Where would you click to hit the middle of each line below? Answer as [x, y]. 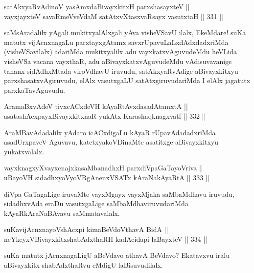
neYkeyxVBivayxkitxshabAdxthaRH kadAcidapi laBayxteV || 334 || [106, 239]
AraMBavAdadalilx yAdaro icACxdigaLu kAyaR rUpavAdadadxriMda [110, 132]
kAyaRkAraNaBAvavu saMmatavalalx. [62, 213]
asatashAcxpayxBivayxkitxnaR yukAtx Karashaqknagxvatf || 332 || [105, 115]
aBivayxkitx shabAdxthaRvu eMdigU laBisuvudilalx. [83, 265]
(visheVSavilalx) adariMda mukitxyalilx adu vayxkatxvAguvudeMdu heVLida [121, 52]
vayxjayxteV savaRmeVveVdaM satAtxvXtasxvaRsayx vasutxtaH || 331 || [114, 16]
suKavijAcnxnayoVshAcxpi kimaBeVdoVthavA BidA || [86, 229]
